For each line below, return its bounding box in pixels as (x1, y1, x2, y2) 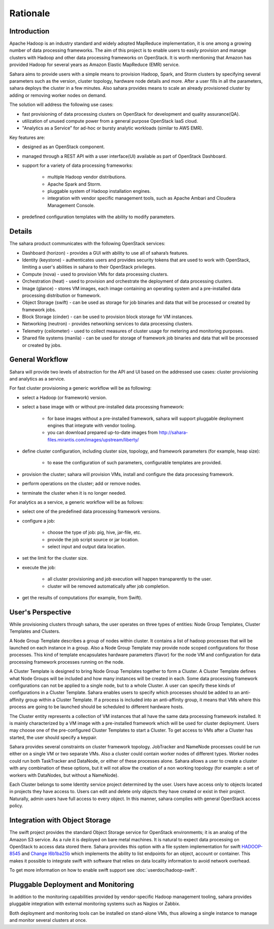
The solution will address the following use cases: (9, 101, 114, 108)
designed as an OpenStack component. (22, 144, 105, 150)
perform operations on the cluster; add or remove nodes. (22, 480, 142, 487)
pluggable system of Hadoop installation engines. (47, 188, 151, 194)
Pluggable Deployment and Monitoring (9, 880, 134, 889)
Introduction (9, 27, 50, 36)
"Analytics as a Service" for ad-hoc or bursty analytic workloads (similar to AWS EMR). (22, 125, 203, 131)
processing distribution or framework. (22, 292, 101, 298)
